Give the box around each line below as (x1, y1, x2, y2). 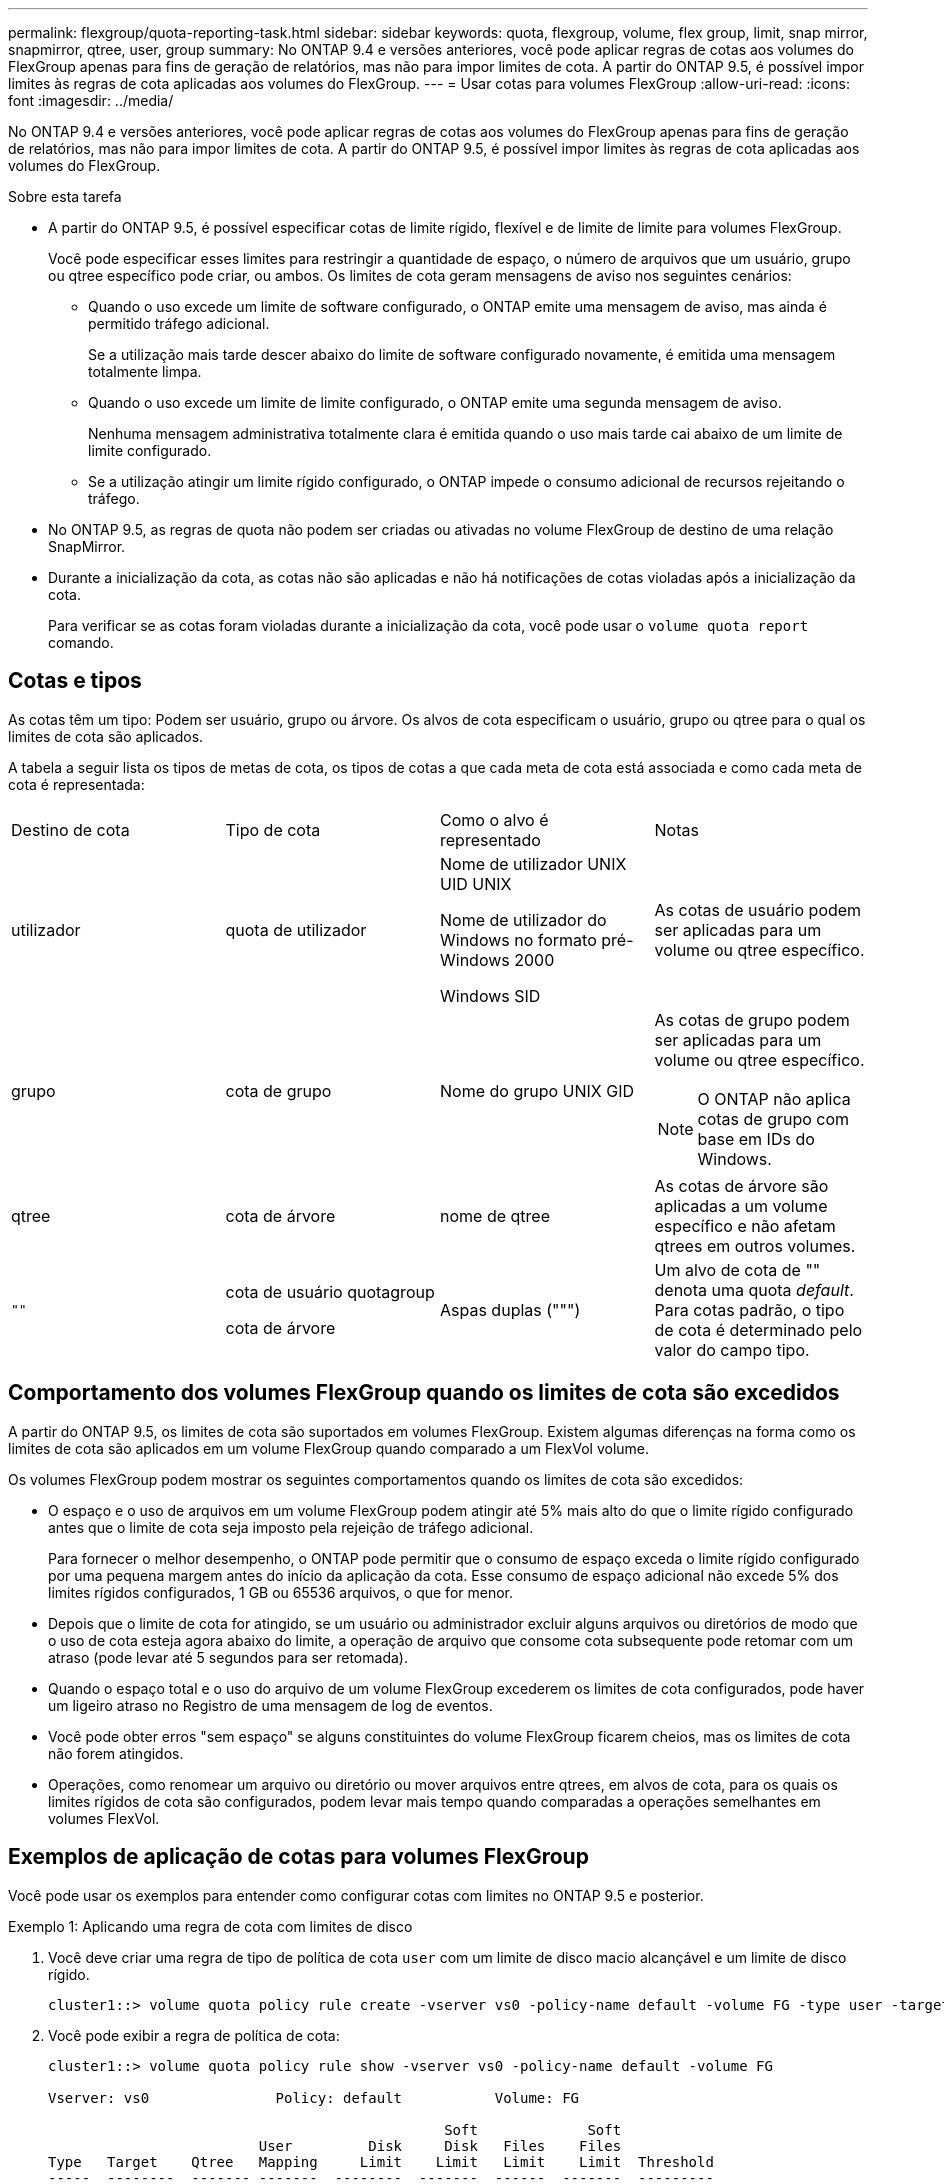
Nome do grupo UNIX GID (440, 1080, 635, 1101)
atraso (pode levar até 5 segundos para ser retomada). (48, 1648, 408, 1666)
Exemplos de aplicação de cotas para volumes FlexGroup (8, 1844, 589, 1870)
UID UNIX (440, 873, 512, 894)
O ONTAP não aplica (697, 1088, 851, 1109)
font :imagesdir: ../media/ (8, 92, 174, 109)
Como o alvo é (440, 809, 549, 830)
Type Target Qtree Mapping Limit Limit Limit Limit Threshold (48, 2153, 714, 2170)
